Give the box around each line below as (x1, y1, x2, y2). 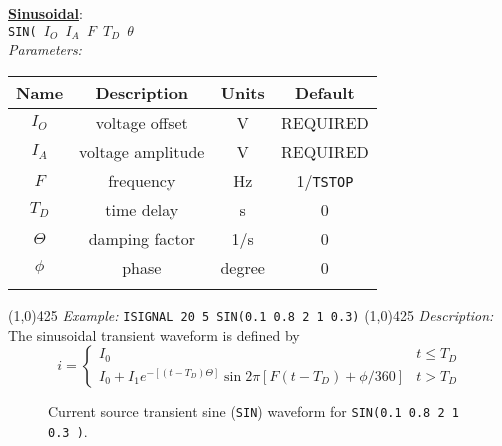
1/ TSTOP (296, 168, 354, 192)
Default (295, 80, 355, 104)
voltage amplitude (79, 139, 205, 163)
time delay (105, 197, 179, 221)
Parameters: (8, 39, 82, 60)
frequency (108, 168, 176, 192)
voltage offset (95, 110, 188, 134)
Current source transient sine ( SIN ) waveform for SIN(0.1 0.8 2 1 (48, 401, 459, 422)
